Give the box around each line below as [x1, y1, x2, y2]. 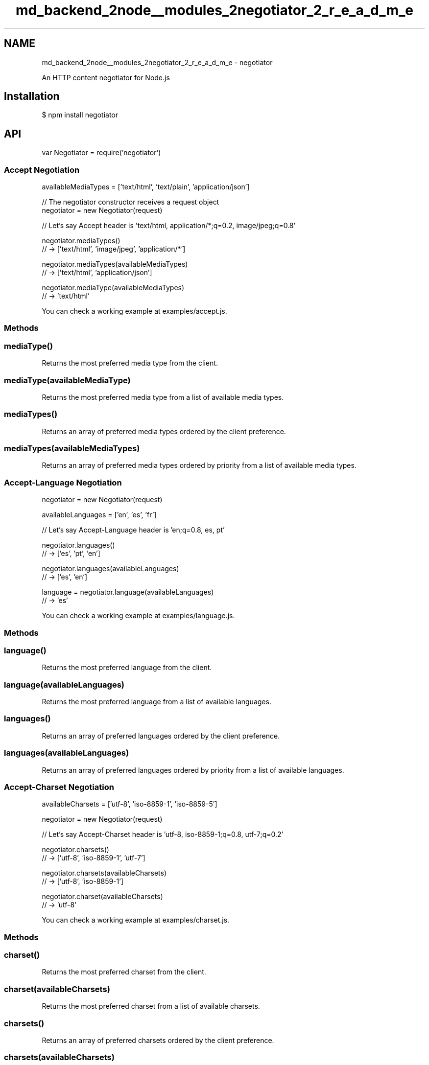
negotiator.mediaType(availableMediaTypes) [42, 283, 185, 292]
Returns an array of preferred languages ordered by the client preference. [42, 731, 280, 740]
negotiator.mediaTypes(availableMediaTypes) [42, 260, 188, 269]
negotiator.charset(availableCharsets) [42, 892, 163, 901]
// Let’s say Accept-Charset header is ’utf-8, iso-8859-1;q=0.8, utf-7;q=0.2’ [42, 830, 284, 839]
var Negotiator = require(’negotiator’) [42, 148, 161, 157]
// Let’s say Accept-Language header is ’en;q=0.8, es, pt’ [42, 526, 225, 534]
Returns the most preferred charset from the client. [42, 968, 206, 976]
